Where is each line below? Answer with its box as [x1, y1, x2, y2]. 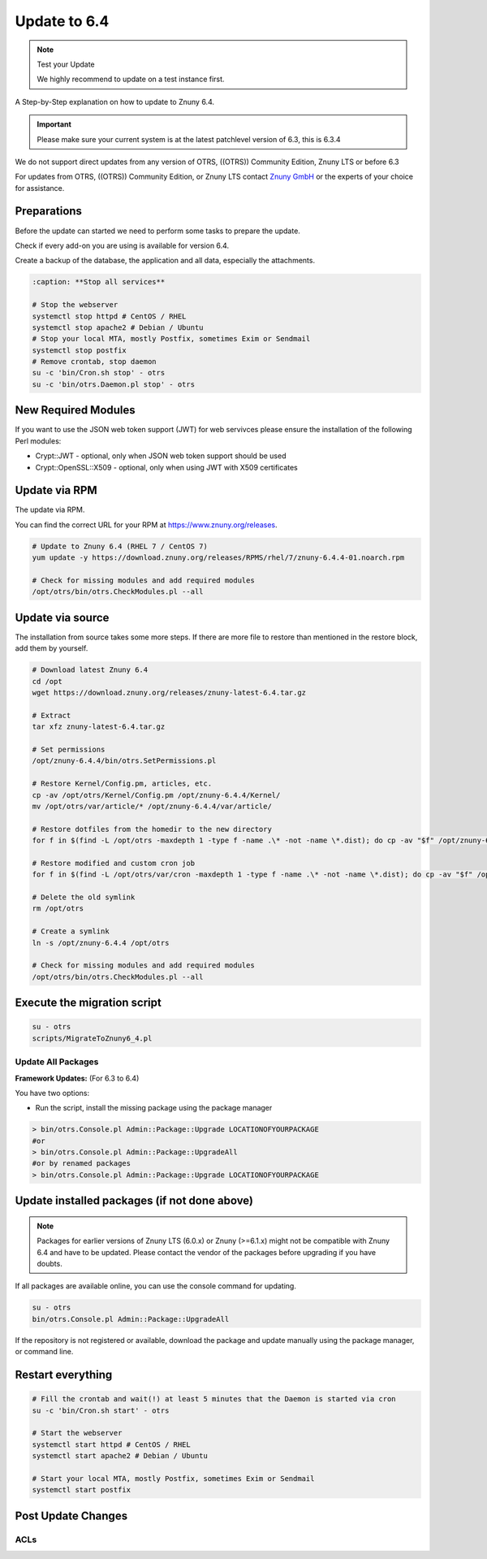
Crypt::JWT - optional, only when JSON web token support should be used [35, 451, 287, 461]
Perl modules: [15, 435, 62, 446]
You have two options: [15, 1088, 90, 1098]
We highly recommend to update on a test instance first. [37, 74, 225, 84]
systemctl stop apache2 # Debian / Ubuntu [32, 323, 204, 332]
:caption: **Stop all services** [32, 277, 166, 287]
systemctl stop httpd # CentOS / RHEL [32, 311, 187, 321]
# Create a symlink [32, 927, 110, 936]
